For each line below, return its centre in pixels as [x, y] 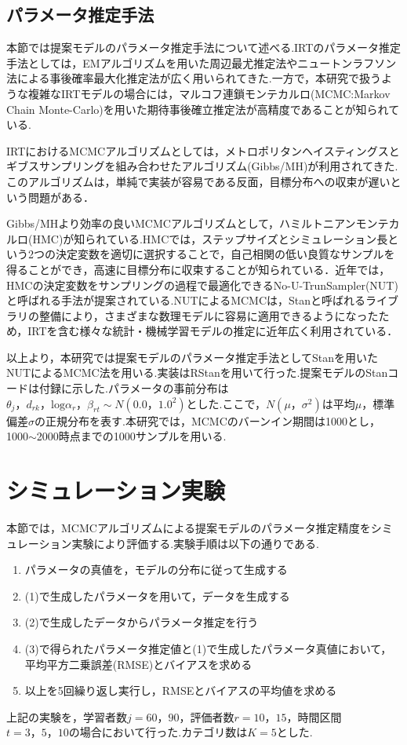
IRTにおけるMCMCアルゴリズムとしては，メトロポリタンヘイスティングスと [203, 150]
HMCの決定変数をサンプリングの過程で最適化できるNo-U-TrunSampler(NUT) [202, 285]
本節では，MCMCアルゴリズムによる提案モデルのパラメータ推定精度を [189, 527]
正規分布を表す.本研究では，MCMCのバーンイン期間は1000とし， [213, 420]
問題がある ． [61, 197]
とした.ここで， [226, 403]
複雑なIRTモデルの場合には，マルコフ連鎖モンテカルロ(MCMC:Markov [209, 93]
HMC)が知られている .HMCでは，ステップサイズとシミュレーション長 [210, 238]
